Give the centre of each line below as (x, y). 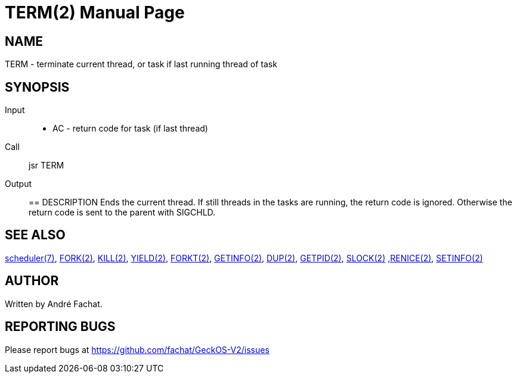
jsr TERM (47, 165)
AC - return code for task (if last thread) (130, 129)
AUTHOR (32, 281)
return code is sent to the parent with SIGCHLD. (122, 213)
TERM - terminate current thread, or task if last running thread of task (141, 64)
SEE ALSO (35, 235)
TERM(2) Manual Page (95, 13)
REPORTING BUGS (60, 327)
